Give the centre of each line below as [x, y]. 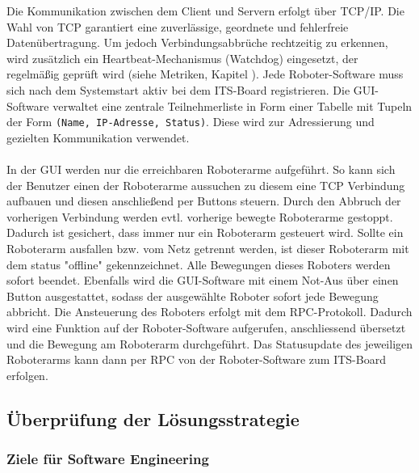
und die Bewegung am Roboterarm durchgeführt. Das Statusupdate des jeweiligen [210, 343]
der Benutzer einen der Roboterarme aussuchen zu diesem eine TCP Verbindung [206, 185]
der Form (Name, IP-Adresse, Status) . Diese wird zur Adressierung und [191, 122]
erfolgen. [27, 375]
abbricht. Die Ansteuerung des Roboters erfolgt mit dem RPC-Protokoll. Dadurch [209, 312]
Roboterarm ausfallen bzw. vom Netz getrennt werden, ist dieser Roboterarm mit [208, 248]
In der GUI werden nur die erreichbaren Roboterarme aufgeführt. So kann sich [201, 169]
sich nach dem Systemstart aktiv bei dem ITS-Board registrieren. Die [178, 89]
